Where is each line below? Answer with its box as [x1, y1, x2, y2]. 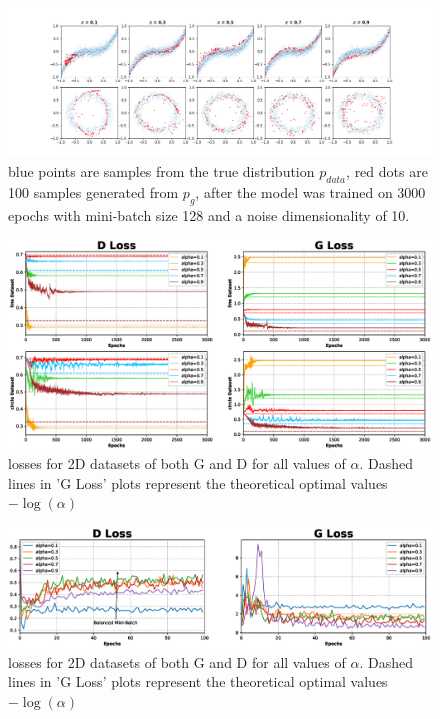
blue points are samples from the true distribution [8, 161, 315, 182]
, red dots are [346, 161, 428, 182]
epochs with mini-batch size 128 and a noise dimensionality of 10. [8, 204, 410, 225]
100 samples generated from [8, 181, 179, 202]
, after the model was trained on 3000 [195, 181, 426, 202]
